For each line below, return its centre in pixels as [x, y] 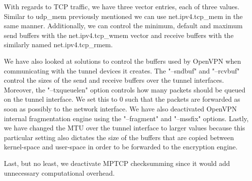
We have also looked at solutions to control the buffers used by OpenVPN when [123, 61]
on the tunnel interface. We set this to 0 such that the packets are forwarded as [122, 99]
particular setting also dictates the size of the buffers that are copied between [119, 137]
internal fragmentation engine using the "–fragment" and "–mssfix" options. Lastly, [126, 118]
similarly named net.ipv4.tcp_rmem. [59, 45]
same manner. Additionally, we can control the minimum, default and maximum [123, 26]
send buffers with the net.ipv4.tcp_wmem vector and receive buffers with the [119, 35]
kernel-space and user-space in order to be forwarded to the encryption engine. [121, 147]
